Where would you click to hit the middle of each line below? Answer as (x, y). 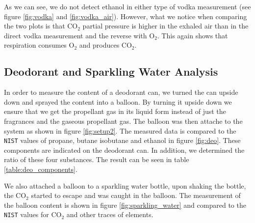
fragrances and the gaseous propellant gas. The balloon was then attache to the (123, 121)
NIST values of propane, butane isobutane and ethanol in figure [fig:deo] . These (122, 140)
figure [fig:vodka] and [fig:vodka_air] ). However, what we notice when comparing (126, 16)
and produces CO (105, 45)
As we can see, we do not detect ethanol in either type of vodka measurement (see (127, 6)
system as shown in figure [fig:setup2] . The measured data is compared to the (120, 130)
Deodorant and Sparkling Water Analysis (111, 71)
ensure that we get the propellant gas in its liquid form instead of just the (115, 111)
